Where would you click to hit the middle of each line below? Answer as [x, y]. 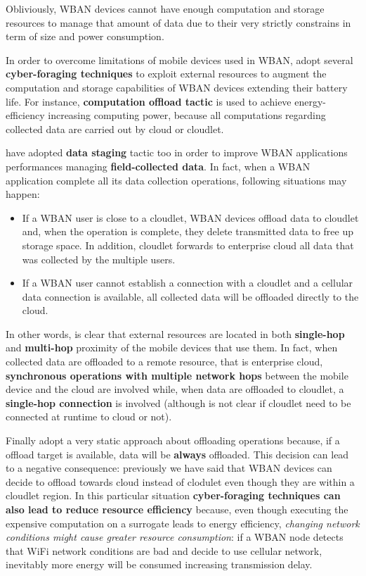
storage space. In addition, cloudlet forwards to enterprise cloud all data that [188, 245]
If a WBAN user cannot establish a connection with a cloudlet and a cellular [188, 283]
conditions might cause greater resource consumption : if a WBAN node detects [175, 537]
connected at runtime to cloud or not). [89, 417]
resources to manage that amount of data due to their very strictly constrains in [178, 22]
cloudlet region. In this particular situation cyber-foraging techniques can [173, 495]
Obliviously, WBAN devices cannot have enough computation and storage [165, 8]
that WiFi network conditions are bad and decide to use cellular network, [164, 550]
